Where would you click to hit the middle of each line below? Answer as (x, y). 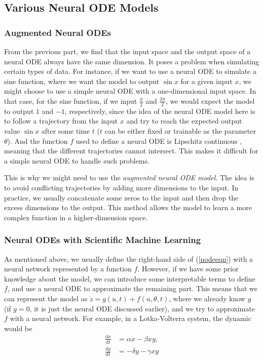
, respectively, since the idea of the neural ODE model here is (160, 111)
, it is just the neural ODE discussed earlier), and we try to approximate (142, 308)
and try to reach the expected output (184, 121)
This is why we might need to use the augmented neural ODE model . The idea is (129, 177)
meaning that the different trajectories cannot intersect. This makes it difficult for (131, 151)
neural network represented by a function (68, 269)
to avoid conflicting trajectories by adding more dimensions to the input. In (121, 187)
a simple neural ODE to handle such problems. (77, 160)
